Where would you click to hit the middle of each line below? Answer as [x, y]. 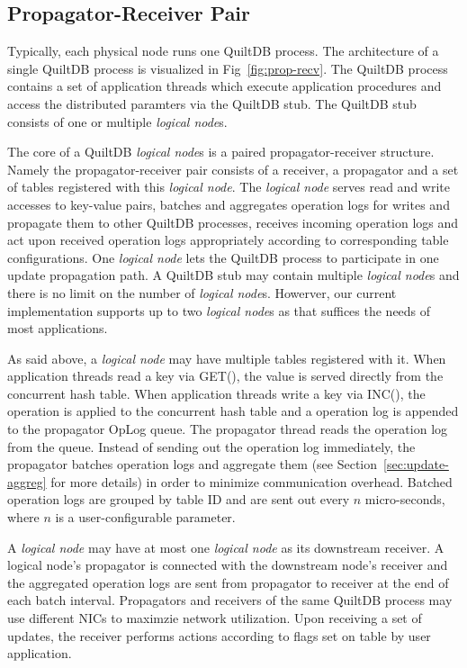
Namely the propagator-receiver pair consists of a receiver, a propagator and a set [233, 169]
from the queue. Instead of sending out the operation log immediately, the [211, 446]
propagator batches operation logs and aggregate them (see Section [193, 464]
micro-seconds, [405, 499]
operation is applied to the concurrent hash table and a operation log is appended [233, 411]
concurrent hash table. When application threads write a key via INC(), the [216, 393]
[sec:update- [416, 464]
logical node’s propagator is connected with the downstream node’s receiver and [228, 565]
